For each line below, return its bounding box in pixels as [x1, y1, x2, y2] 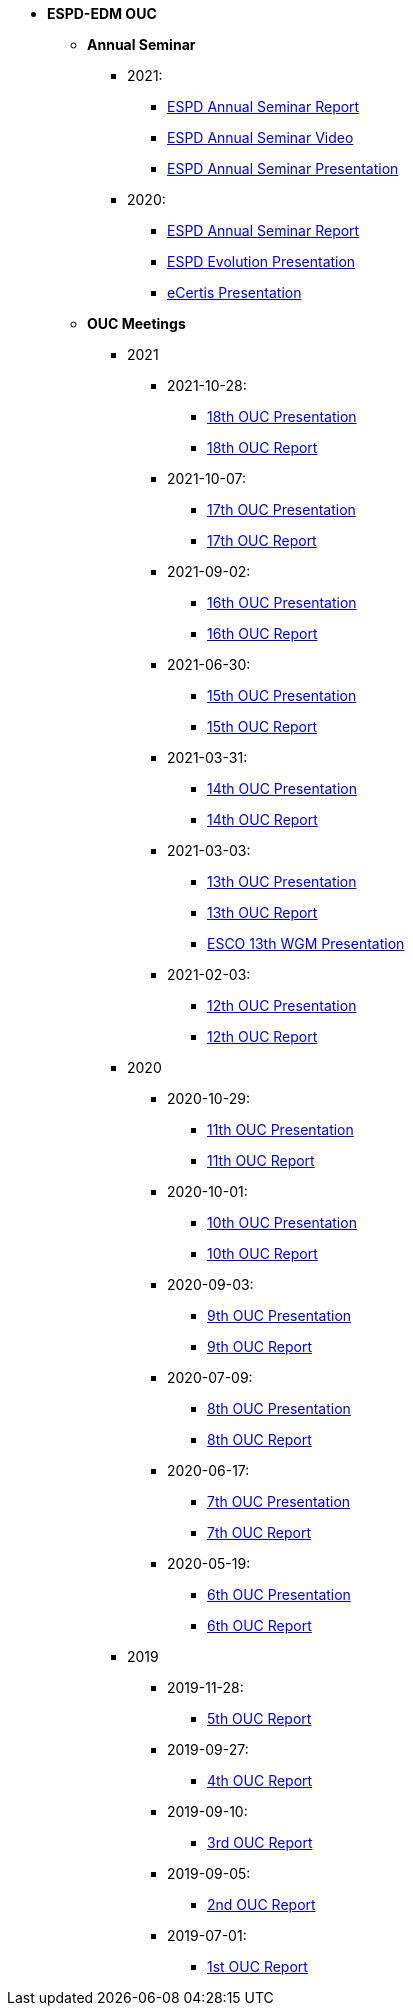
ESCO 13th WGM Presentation [207, 935, 405, 952]
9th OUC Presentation [207, 1307, 352, 1324]
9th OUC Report [207, 1338, 312, 1355]
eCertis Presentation [167, 284, 302, 301]
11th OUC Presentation [207, 1121, 354, 1138]
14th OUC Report [207, 811, 318, 828]
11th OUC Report [207, 1152, 315, 1169]
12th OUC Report [207, 1028, 318, 1045]
